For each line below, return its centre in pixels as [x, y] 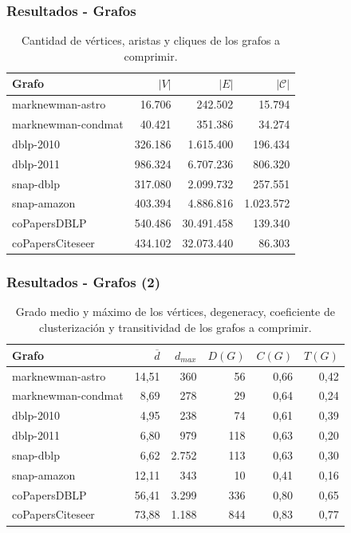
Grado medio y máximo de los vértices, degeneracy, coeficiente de [175, 312]
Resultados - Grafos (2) [83, 282]
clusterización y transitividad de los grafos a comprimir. [175, 328]
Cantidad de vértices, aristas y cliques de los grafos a [151, 40]
